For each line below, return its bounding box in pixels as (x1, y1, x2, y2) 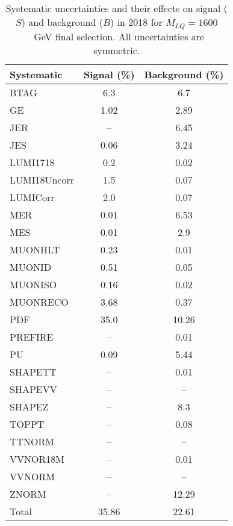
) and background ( (21, 15, 103, 29)
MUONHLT (10, 242, 60, 256)
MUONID (10, 259, 52, 274)
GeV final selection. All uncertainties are (34, 29, 205, 43)
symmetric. (93, 43, 140, 57)
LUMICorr (10, 190, 55, 204)
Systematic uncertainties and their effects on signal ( (5, 1, 228, 15)
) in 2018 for (110, 15, 163, 29)
